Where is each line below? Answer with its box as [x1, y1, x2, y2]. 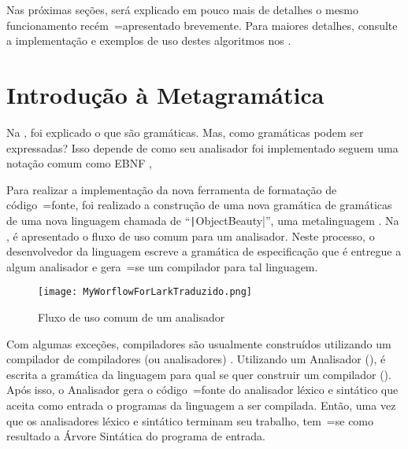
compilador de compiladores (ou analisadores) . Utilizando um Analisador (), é [6, 351, 386, 367]
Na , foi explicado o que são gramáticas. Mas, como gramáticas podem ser [6, 123, 364, 140]
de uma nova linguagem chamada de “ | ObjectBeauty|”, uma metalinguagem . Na [6, 212, 399, 228]
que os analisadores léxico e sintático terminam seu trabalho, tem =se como [6, 412, 374, 429]
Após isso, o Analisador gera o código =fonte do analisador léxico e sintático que [6, 381, 399, 398]
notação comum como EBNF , [6, 155, 152, 171]
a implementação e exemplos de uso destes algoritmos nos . [6, 32, 291, 49]
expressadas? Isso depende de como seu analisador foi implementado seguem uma [6, 139, 399, 156]
